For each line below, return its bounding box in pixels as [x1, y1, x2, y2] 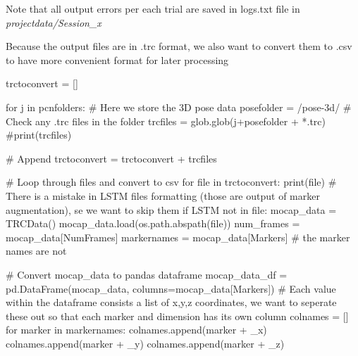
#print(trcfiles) [6, 127, 72, 142]
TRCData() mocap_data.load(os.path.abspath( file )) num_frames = [6, 216, 300, 231]
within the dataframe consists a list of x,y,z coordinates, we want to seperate [6, 295, 337, 310]
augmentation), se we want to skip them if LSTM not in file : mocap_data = [6, 202, 337, 217]
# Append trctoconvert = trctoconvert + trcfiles [6, 151, 217, 165]
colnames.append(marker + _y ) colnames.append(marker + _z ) [6, 336, 285, 350]
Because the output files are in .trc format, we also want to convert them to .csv [6, 39, 352, 53]
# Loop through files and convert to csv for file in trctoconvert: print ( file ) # [6, 174, 337, 189]
